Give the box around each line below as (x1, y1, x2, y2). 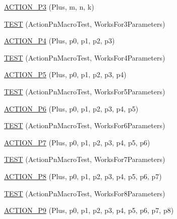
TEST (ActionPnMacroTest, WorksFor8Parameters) (4, 188, 165, 198)
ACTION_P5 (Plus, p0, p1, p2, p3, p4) (4, 69, 127, 80)
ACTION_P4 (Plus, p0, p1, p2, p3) (4, 35, 115, 46)
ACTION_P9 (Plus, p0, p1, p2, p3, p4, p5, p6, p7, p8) (4, 205, 174, 215)
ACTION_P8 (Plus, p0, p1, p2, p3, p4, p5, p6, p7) (4, 171, 162, 181)
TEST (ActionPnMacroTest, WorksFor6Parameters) (4, 120, 165, 131)
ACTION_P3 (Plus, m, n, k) (4, 2, 94, 12)
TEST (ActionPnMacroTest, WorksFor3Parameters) (4, 18, 165, 29)
